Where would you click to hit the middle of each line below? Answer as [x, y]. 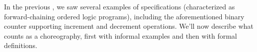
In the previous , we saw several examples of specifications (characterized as [120, 6]
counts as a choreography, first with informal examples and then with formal [121, 35]
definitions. [21, 45]
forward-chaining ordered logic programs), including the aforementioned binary [124, 16]
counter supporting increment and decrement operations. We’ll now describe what [129, 26]
